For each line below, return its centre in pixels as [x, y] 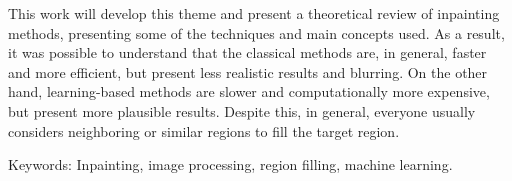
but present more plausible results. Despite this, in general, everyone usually [242, 110]
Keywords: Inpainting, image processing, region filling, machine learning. [230, 164]
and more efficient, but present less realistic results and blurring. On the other [248, 71]
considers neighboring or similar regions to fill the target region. [204, 130]
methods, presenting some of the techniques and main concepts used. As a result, [256, 32]
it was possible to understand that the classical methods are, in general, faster [247, 52]
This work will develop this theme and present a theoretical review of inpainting [254, 13]
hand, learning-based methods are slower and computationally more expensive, [249, 91]
